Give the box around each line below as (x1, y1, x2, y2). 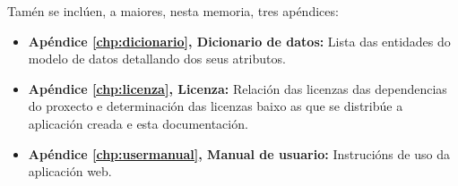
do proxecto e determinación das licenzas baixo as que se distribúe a (28, 97, 403, 115)
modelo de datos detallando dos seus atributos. (28, 49, 286, 68)
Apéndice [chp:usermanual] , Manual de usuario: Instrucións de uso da (28, 144, 450, 163)
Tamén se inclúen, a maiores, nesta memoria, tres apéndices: (7, 2, 339, 20)
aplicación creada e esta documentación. (28, 114, 248, 132)
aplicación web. (28, 162, 112, 181)
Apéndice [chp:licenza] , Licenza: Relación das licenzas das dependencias (28, 79, 447, 97)
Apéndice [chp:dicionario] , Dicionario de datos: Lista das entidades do (28, 31, 451, 50)
